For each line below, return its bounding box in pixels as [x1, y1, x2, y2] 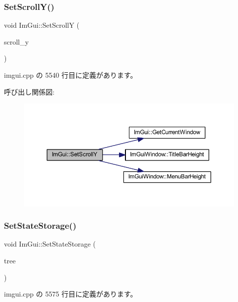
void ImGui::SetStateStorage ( [4, 239, 96, 249]
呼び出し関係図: [4, 86, 55, 97]
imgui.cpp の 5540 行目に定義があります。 [4, 70, 137, 80]
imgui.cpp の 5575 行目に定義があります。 [4, 289, 137, 299]
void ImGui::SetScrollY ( [4, 20, 79, 30]
